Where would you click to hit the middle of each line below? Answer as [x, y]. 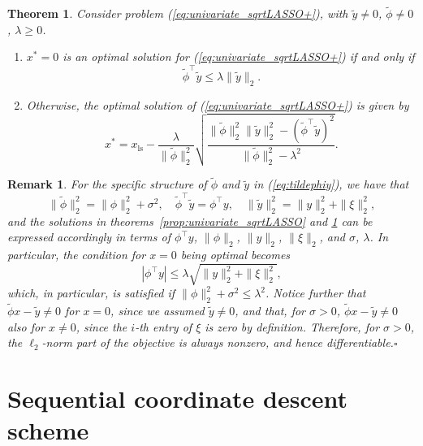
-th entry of [164, 326]
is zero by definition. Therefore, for [292, 326]
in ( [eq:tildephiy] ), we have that [331, 184]
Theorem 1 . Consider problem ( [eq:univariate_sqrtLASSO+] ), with [178, 13]
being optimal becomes [235, 254]
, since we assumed [158, 311]
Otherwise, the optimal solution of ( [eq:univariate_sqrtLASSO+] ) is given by [218, 104]
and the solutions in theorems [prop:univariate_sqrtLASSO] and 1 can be [190, 221]
